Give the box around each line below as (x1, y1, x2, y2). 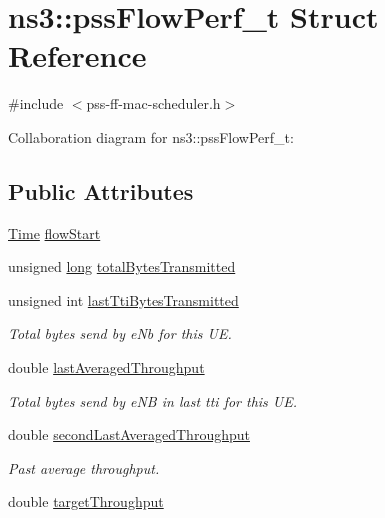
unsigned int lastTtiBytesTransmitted (8, 289, 239, 310)
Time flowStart (8, 222, 101, 243)
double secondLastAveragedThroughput (8, 424, 250, 445)
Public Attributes (8, 175, 194, 206)
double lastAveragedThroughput (8, 357, 205, 378)
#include (8, 93, 64, 114)
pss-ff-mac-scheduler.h (86, 93, 221, 114)
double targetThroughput (8, 491, 164, 512)
